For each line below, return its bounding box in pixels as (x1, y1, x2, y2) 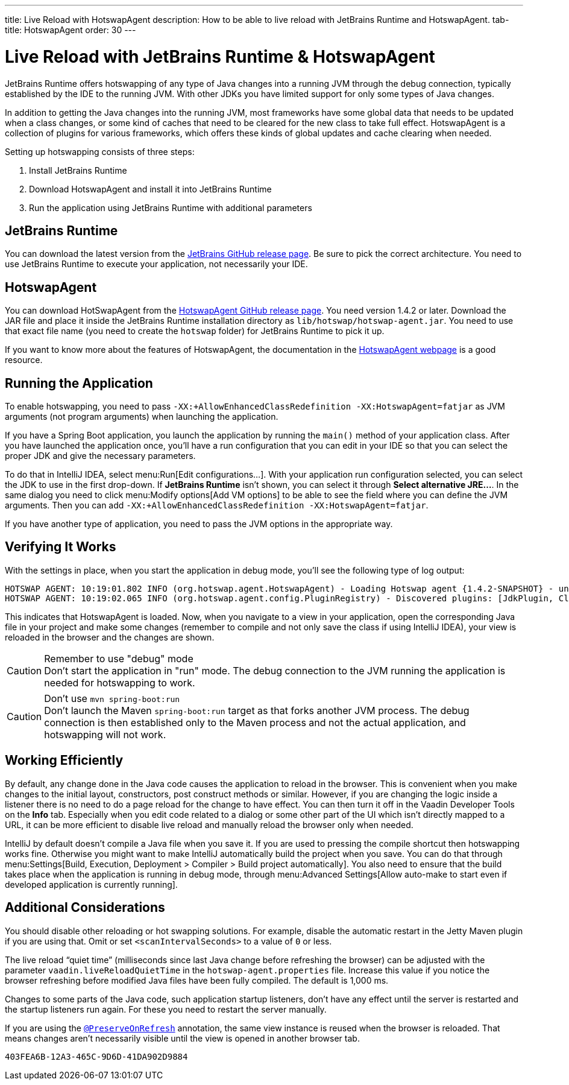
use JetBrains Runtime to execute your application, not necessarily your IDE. (5, 259, 308, 270)
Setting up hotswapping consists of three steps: (5, 146, 195, 157)
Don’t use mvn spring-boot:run (44, 692, 180, 704)
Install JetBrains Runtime (29, 165, 127, 176)
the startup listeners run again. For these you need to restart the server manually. (5, 1004, 327, 1014)
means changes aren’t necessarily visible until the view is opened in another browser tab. (5, 1033, 360, 1043)
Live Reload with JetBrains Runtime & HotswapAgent (5, 46, 435, 67)
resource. (5, 355, 43, 365)
